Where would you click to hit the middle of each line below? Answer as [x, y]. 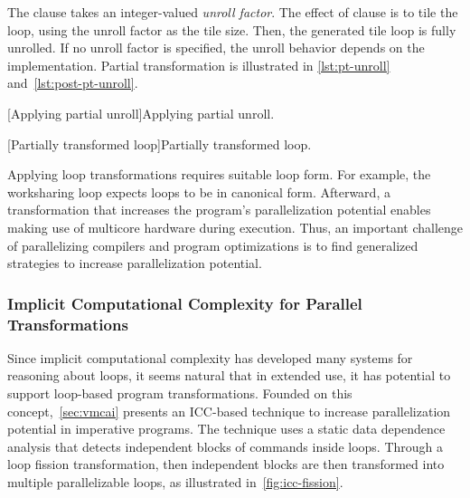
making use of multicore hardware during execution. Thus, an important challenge [235, 227]
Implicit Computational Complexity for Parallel [185, 303]
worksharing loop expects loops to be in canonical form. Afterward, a [199, 192]
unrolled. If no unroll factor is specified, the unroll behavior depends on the [216, 48]
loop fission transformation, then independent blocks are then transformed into [226, 464]
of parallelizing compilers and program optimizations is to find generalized [213, 245]
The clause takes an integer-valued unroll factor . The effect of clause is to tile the [233, 12]
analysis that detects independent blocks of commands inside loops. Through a [226, 446]
